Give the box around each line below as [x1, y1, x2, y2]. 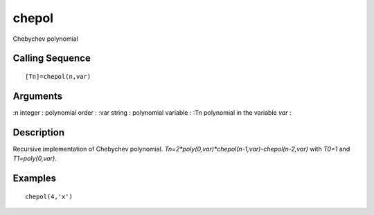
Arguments [12, 90, 63, 102]
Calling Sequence [12, 53, 91, 64]
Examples [12, 172, 57, 184]
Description [12, 127, 65, 138]
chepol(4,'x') [25, 192, 73, 200]
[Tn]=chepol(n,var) [25, 73, 91, 80]
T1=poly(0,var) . [12, 154, 57, 162]
